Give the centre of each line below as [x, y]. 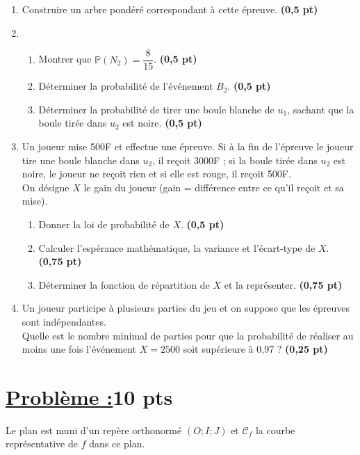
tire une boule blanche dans [81, 160]
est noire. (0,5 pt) [162, 123]
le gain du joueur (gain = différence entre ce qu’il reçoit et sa [214, 187]
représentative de [42, 444]
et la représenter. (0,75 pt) [283, 284]
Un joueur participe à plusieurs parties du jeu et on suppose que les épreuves [186, 308]
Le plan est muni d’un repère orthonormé [94, 430]
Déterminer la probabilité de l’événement [126, 86]
